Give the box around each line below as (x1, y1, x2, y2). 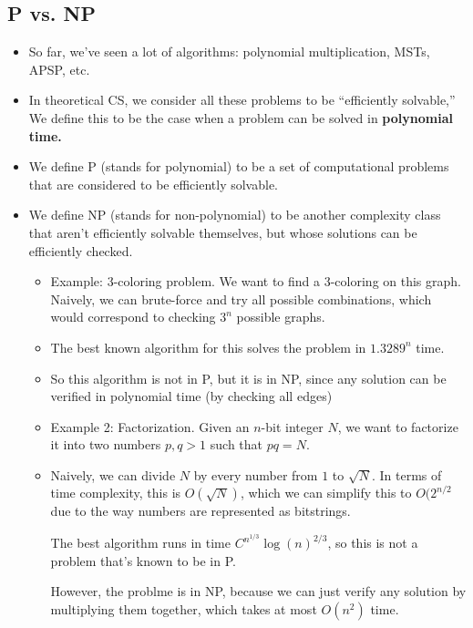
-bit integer (261, 417, 324, 436)
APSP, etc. (28, 59, 90, 78)
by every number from (193, 465, 318, 484)
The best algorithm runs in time (50, 533, 231, 552)
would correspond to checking (50, 307, 216, 326)
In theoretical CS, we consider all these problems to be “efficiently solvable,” (28, 90, 456, 109)
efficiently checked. (28, 241, 133, 260)
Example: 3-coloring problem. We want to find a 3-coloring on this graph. (50, 272, 461, 291)
